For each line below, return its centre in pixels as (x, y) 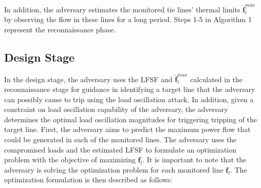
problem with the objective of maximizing (70, 159)
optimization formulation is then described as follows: (88, 180)
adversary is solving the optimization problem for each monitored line (114, 169)
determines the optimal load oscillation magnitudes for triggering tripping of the (131, 119)
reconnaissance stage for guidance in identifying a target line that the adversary (130, 89)
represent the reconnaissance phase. (60, 29)
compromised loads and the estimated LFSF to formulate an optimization (120, 149)
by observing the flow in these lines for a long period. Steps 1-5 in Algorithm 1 (128, 19)
